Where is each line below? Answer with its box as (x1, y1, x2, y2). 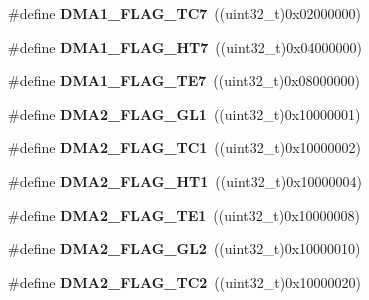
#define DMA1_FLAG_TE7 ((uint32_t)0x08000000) (8, 70, 360, 91)
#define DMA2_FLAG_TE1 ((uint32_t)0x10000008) (8, 204, 360, 225)
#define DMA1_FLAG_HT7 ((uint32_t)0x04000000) (8, 36, 362, 57)
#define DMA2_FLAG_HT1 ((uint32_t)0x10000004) (8, 170, 362, 191)
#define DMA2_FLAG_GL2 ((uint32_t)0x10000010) (8, 238, 361, 259)
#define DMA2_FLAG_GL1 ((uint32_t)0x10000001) (8, 103, 361, 124)
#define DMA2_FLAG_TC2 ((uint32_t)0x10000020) (8, 271, 362, 292)
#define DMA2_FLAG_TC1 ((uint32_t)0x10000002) (8, 137, 362, 158)
